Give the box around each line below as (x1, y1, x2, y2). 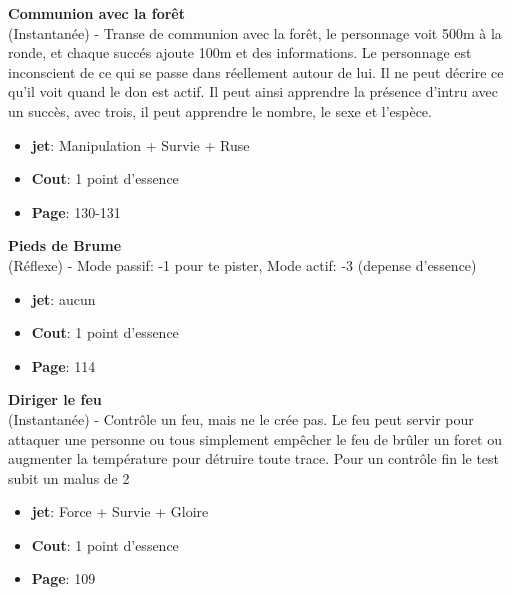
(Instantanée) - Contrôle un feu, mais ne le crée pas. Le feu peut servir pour (8, 408, 474, 429)
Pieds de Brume (8, 235, 122, 256)
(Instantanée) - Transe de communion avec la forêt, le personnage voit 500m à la (8, 22, 502, 43)
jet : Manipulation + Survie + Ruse (31, 134, 250, 155)
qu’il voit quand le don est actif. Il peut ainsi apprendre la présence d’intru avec (8, 81, 499, 102)
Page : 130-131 (31, 201, 121, 222)
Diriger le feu (8, 389, 102, 410)
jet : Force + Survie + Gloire (31, 501, 209, 522)
